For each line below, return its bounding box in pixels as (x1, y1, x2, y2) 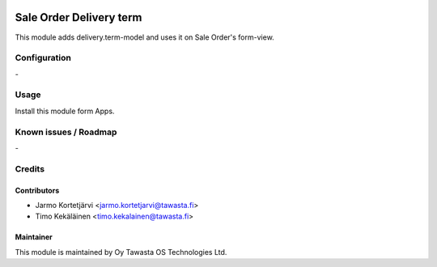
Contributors (15, 185, 60, 195)
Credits (15, 163, 45, 174)
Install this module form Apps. (15, 106, 115, 116)
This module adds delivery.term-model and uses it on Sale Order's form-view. (15, 32, 274, 42)
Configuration (15, 53, 72, 64)
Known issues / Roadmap (15, 126, 117, 138)
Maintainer (15, 232, 53, 242)
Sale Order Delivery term (15, 11, 142, 24)
